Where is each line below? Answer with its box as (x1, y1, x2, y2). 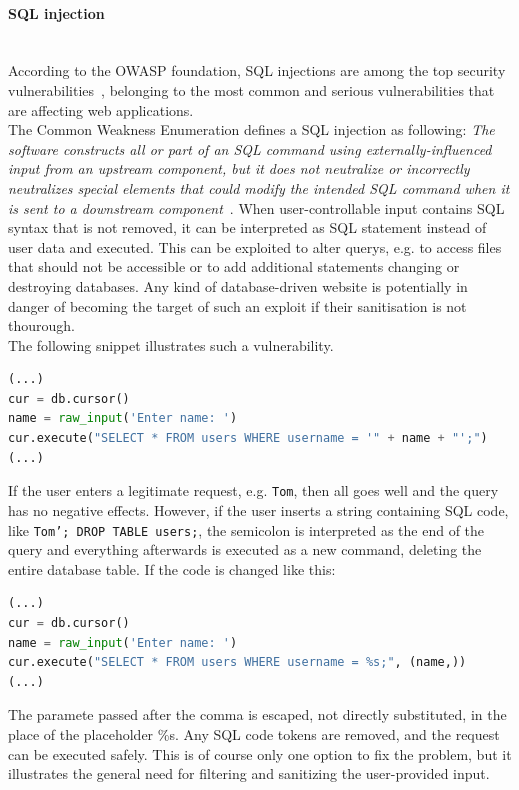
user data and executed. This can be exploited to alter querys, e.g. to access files (8, 236, 502, 257)
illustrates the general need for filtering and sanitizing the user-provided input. (8, 763, 490, 784)
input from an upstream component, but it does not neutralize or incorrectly (8, 158, 470, 179)
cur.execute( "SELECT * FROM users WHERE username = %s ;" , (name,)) (8, 655, 467, 670)
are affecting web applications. (8, 99, 194, 120)
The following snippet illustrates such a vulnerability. (8, 334, 334, 355)
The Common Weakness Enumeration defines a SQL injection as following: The (8, 119, 495, 140)
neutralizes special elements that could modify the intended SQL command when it (8, 177, 510, 198)
